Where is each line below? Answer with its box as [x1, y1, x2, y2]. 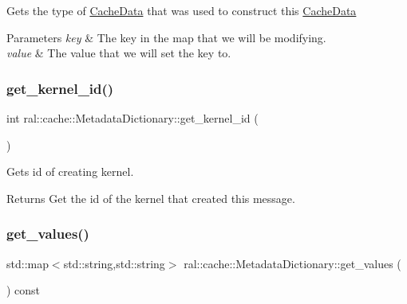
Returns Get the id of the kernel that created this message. [6, 189, 295, 206]
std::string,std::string [63, 255, 165, 271]
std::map [6, 255, 49, 271]
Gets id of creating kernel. [6, 163, 134, 180]
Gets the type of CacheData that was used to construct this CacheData [6, 2, 357, 18]
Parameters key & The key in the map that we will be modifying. [6, 29, 326, 45]
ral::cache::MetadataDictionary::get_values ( [184, 255, 401, 271]
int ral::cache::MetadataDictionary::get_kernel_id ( [6, 110, 259, 126]
